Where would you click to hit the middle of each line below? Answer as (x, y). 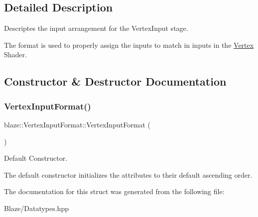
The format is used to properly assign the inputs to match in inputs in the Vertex (129, 45)
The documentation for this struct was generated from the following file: (114, 191)
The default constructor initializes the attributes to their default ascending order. (128, 174)
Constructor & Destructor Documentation (115, 81)
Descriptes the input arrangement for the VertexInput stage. (96, 28)
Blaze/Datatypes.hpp (36, 208)
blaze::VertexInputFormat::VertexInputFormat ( (77, 124)
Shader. (15, 54)
